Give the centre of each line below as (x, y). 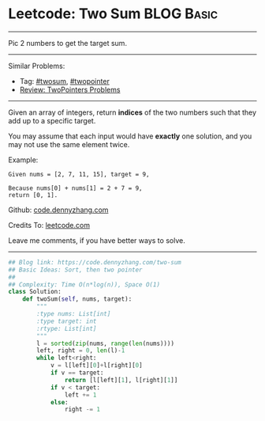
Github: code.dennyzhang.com (58, 210)
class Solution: (35, 292)
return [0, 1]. (33, 195)
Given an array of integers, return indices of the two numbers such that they (132, 112)
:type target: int (67, 321)
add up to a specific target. (52, 120)
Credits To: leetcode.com (49, 225)
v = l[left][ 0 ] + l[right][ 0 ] (97, 366)
